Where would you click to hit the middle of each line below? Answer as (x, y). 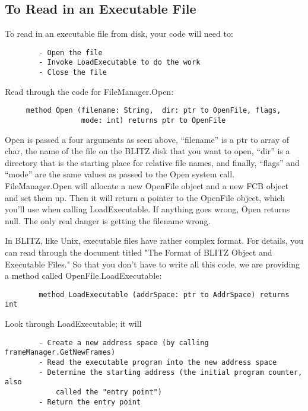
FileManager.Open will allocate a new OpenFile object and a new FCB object (147, 186)
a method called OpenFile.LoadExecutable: (83, 275)
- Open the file (71, 52)
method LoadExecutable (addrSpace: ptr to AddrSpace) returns (164, 294)
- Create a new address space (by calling (124, 342)
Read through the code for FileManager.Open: (89, 91)
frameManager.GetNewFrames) (60, 353)
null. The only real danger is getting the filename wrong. (108, 220)
